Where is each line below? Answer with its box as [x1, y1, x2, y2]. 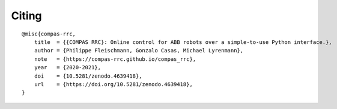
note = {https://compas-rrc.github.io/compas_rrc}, [34, 55, 196, 63]
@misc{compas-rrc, [22, 30, 76, 37]
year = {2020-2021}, [34, 64, 102, 71]
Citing [11, 9, 42, 22]
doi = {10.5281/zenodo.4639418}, [34, 72, 142, 79]
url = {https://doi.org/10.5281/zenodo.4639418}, [34, 81, 193, 87]
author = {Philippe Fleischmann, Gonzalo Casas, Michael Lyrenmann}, [34, 47, 244, 54]
